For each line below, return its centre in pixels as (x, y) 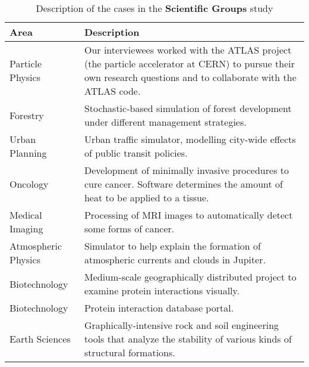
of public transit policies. (136, 153)
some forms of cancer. (129, 228)
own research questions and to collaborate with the (190, 77)
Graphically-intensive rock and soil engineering (182, 325)
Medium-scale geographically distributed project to (190, 277)
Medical (26, 215)
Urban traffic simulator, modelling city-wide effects (190, 139)
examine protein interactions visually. (162, 290)
